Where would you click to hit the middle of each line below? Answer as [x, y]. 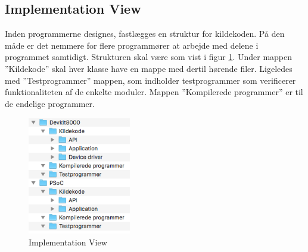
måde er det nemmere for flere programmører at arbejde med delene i [132, 45]
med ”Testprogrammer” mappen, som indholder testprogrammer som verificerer [150, 80]
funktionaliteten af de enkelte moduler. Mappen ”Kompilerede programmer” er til [154, 92]
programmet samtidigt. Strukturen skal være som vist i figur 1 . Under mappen [149, 57]
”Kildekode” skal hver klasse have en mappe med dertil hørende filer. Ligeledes [149, 68]
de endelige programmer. [50, 103]
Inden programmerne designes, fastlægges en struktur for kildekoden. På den [145, 34]
